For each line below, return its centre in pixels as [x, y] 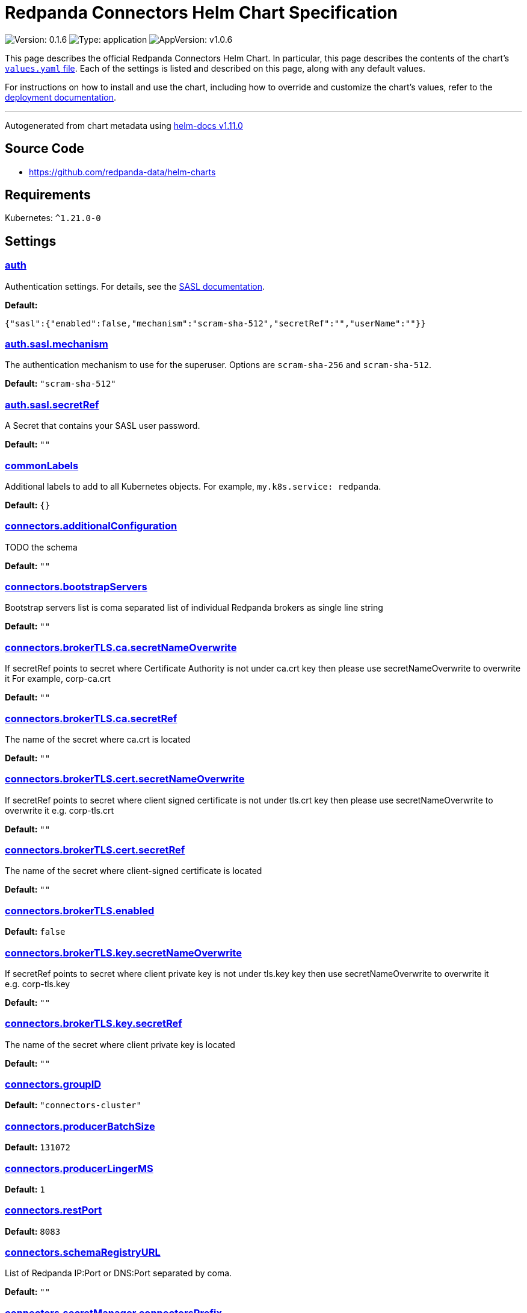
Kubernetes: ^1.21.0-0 [53, 218]
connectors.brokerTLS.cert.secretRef [95, 850]
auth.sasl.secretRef [52, 404]
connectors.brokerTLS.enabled [80, 910]
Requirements [48, 195]
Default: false [35, 932]
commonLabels [42, 465]
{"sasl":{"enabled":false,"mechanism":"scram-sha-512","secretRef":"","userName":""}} [215, 323]
